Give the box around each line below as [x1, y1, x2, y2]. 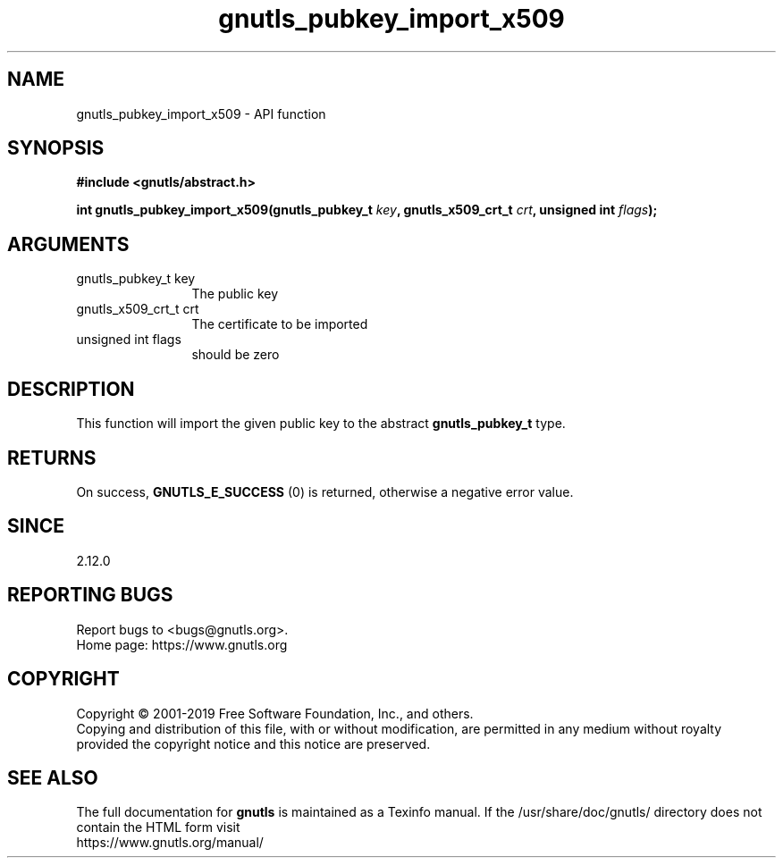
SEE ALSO [7, 766, 98, 789]
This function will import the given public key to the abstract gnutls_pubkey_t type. [76, 416, 566, 432]
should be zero [191, 347, 280, 363]
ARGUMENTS [7, 232, 130, 256]
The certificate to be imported [191, 316, 368, 332]
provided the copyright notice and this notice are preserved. [76, 735, 431, 752]
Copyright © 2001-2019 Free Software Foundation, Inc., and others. [76, 705, 474, 721]
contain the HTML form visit [76, 819, 240, 836]
